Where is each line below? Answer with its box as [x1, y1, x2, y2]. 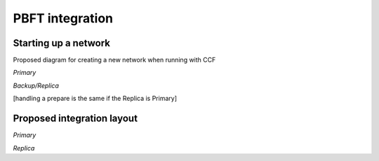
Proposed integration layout [13, 113, 138, 125]
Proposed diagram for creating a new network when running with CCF [13, 56, 216, 64]
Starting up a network [13, 37, 111, 49]
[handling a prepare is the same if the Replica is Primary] [13, 94, 178, 103]
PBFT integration [13, 10, 114, 26]
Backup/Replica [13, 81, 60, 90]
